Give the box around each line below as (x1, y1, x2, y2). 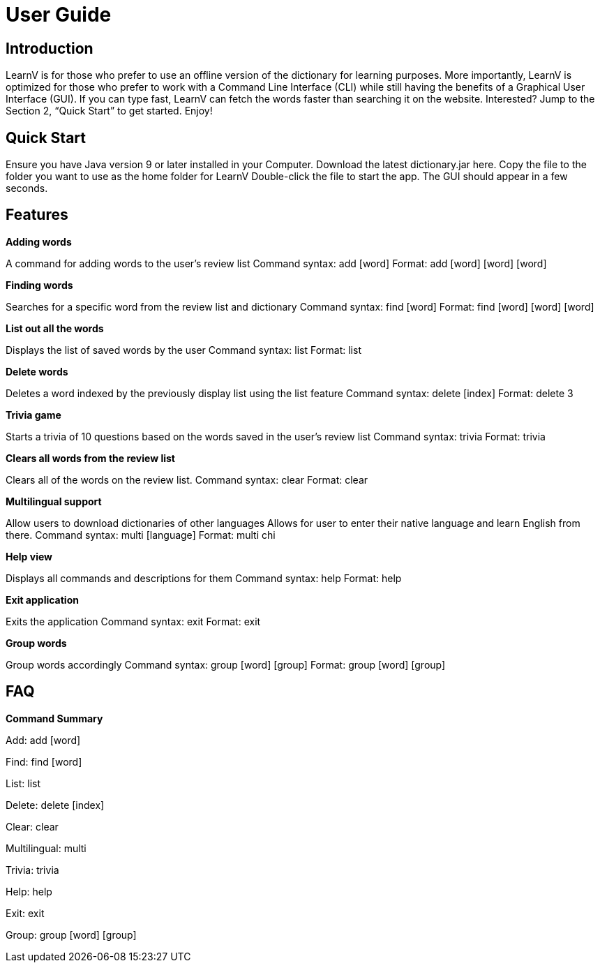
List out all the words (6, 322, 104, 334)
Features (6, 206, 68, 224)
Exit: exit (6, 907, 45, 919)
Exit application (6, 593, 79, 606)
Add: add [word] (6, 734, 81, 746)
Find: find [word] (6, 755, 82, 768)
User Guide (6, 3, 112, 27)
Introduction (6, 39, 93, 57)
